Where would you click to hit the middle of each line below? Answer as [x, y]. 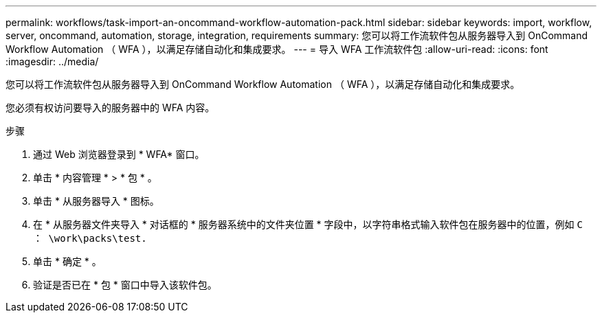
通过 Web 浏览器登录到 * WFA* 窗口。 [119, 154]
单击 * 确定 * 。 [67, 261]
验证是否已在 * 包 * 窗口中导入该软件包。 [125, 285]
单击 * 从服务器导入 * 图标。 [96, 201]
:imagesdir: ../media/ [52, 61]
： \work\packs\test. [90, 238]
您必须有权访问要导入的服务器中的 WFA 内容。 [110, 107]
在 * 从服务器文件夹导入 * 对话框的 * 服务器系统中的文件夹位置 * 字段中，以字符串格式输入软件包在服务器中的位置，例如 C [308, 224]
